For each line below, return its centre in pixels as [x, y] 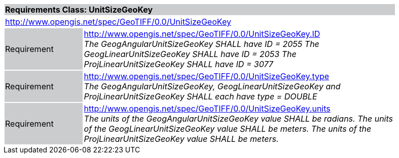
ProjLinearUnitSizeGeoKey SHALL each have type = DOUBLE [201, 96]
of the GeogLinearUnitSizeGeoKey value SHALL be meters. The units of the [228, 129]
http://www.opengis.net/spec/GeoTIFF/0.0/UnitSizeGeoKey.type [207, 76]
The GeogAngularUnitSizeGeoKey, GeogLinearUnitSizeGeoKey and [212, 86]
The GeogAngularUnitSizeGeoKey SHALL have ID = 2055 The [202, 44]
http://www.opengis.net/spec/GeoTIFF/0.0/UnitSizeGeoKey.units [207, 109]
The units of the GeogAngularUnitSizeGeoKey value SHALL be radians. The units [238, 119]
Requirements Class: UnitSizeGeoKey [79, 10]
